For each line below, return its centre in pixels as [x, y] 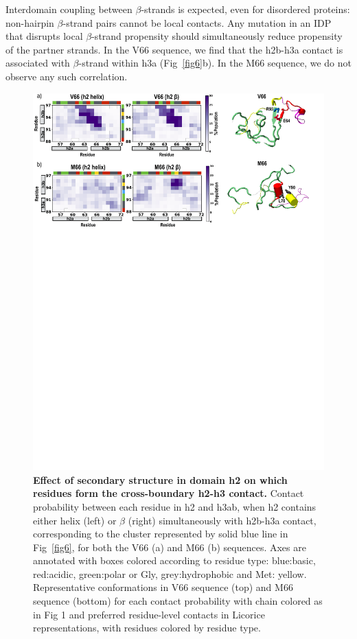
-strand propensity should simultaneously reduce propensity [217, 36]
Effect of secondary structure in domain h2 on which [160, 479]
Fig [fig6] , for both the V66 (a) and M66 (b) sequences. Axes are [170, 547]
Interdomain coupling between [69, 9]
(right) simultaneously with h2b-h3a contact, [222, 520]
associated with [38, 63]
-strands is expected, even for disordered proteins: [245, 9]
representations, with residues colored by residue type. [147, 628]
